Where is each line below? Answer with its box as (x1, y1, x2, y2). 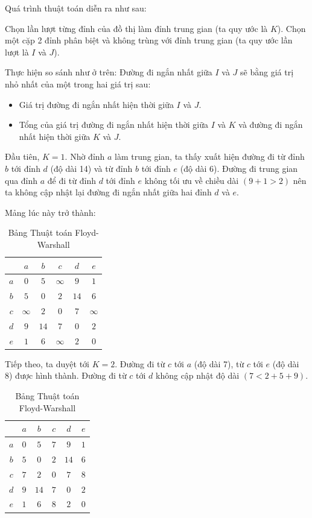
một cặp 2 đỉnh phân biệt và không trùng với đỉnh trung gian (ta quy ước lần (5, 34, 293, 46)
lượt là (5, 45, 29, 58)
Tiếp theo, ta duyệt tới (5, 357, 89, 370)
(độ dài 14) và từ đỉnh (50, 162, 133, 174)
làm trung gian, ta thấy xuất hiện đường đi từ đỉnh (115, 150, 305, 163)
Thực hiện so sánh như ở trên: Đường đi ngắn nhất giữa (5, 66, 212, 78)
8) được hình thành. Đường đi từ (5, 369, 127, 382)
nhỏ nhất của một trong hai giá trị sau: (5, 77, 151, 90)
